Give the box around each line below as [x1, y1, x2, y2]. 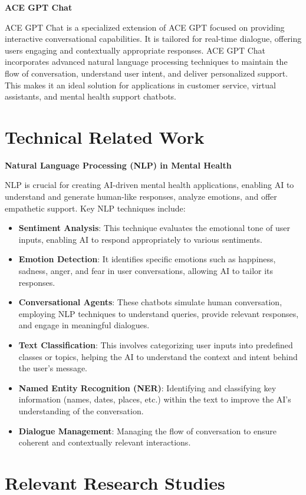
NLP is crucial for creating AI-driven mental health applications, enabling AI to [5, 179, 294, 191]
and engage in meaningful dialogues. [18, 319, 150, 331]
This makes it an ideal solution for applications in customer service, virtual [5, 78, 276, 91]
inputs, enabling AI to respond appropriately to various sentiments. [18, 233, 262, 245]
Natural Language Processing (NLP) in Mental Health [5, 159, 232, 171]
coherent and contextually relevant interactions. [18, 436, 191, 448]
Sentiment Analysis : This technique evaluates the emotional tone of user [18, 222, 290, 234]
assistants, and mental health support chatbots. [5, 90, 177, 103]
